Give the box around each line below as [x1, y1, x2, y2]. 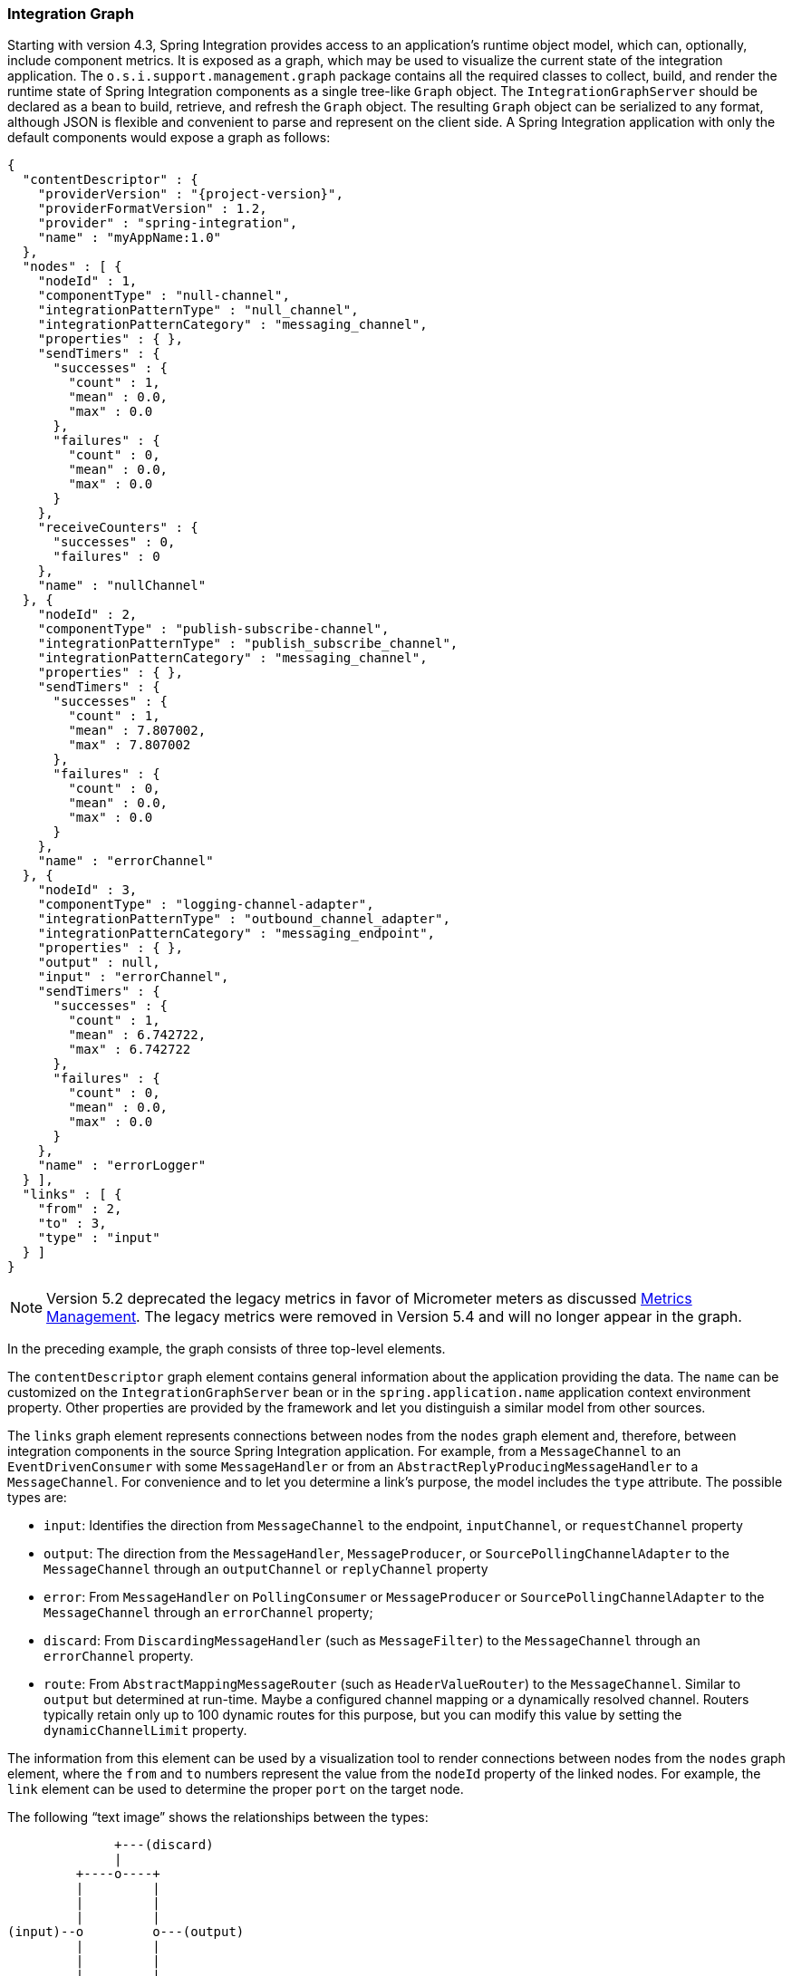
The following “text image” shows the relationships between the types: [7, 1809, 429, 1826]
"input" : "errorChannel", [37, 969, 229, 985]
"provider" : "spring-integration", [37, 216, 298, 231]
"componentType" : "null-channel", [37, 288, 290, 304]
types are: [7, 1489, 67, 1506]
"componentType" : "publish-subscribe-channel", [37, 622, 390, 637]
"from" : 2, [37, 1201, 122, 1217]
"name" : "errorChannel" [37, 853, 214, 869]
